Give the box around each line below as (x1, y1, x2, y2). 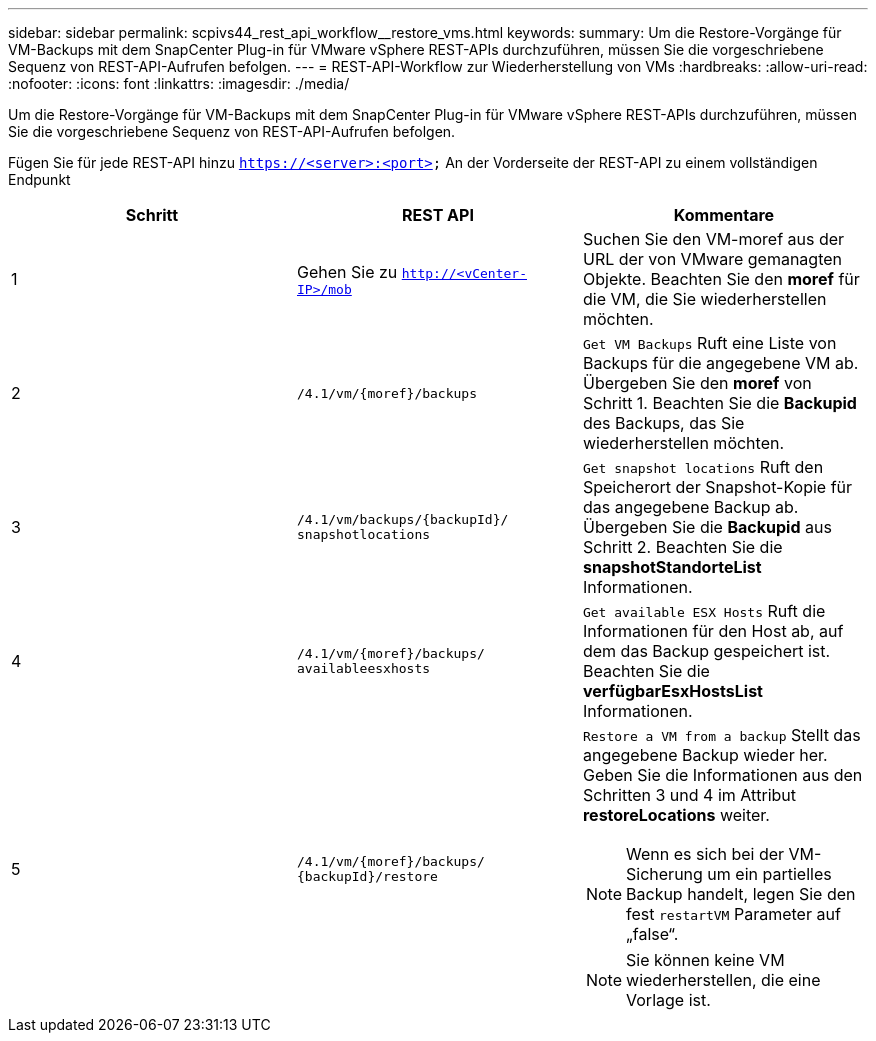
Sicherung (626, 864, 703, 884)
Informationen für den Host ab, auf (582, 621, 844, 641)
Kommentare (673, 205, 775, 225)
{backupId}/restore (296, 869, 438, 884)
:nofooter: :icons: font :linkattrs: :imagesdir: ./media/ (8, 75, 350, 92)
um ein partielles (707, 864, 832, 884)
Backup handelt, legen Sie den (626, 884, 856, 904)
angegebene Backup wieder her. (582, 745, 828, 765)
